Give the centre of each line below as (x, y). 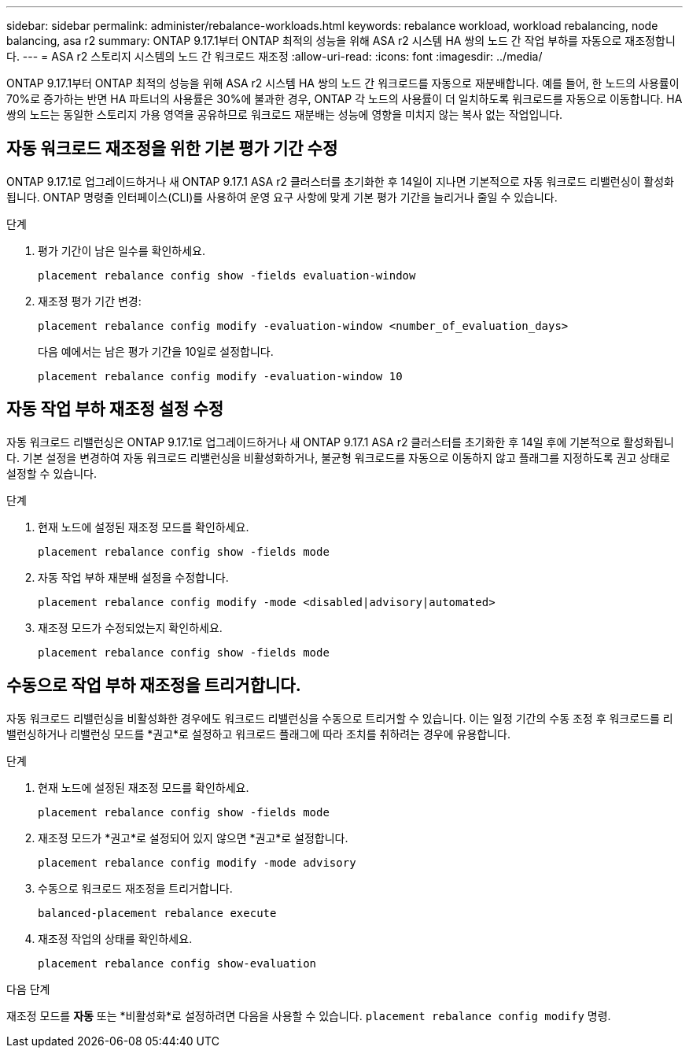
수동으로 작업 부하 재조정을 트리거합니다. (154, 686)
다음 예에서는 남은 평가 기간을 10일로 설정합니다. (156, 351)
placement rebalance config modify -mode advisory (197, 862)
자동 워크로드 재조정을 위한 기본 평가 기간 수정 (172, 149)
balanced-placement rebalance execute (157, 913)
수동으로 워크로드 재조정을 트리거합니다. (135, 888)
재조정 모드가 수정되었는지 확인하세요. (130, 627)
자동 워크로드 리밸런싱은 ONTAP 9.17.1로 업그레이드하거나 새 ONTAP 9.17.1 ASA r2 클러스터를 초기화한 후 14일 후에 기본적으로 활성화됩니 (340, 442)
